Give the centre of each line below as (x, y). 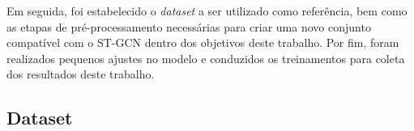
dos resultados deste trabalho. (81, 74)
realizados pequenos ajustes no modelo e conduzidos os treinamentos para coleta (206, 58)
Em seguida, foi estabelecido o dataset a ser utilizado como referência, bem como (207, 11)
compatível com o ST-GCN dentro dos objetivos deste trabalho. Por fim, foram (203, 42)
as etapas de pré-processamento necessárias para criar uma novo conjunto (189, 26)
